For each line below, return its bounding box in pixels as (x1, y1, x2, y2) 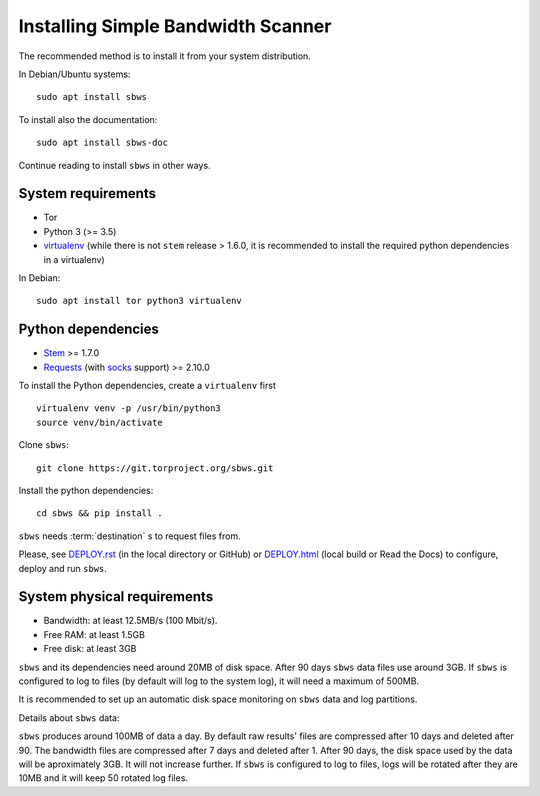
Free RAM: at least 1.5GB (43, 628, 145, 640)
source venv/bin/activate (36, 416, 164, 428)
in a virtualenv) (43, 253, 105, 265)
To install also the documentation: (18, 113, 158, 125)
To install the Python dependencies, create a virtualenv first (18, 380, 277, 392)
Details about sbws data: (18, 711, 120, 724)
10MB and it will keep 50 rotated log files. (18, 772, 189, 784)
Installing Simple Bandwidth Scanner (18, 15, 332, 37)
